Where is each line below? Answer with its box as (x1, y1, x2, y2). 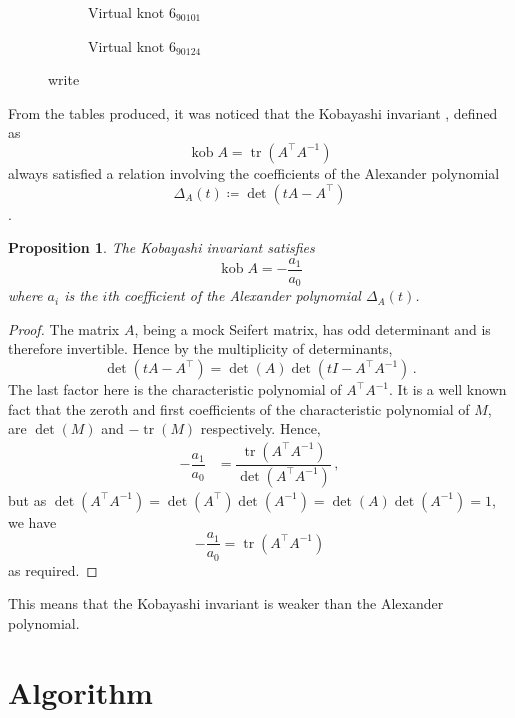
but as (8, 489, 47, 510)
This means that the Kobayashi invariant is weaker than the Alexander (8, 593, 444, 614)
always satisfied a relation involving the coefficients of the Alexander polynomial (8, 162, 500, 183)
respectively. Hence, (200, 418, 321, 439)
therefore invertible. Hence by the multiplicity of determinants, (8, 338, 393, 359)
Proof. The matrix (8, 318, 120, 339)
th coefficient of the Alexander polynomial (107, 285, 361, 306)
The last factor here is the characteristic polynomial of (8, 379, 342, 400)
